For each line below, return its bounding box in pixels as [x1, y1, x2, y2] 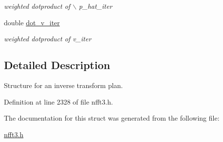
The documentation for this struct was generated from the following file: [4, 113, 220, 123]
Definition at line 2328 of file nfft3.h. [4, 96, 113, 106]
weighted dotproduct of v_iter [4, 34, 92, 44]
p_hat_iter [79, 1, 112, 11]
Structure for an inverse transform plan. [4, 80, 123, 90]
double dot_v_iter [4, 17, 60, 27]
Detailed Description [4, 57, 111, 72]
